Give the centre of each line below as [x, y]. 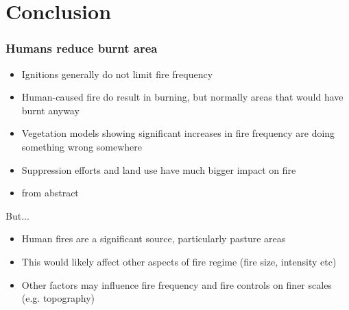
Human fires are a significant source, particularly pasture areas [154, 238]
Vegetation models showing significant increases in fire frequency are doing [178, 133]
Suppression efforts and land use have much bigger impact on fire [159, 169]
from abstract [50, 193]
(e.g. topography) [58, 298]
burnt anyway [50, 110]
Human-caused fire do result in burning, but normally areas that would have [182, 97]
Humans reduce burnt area [82, 48]
